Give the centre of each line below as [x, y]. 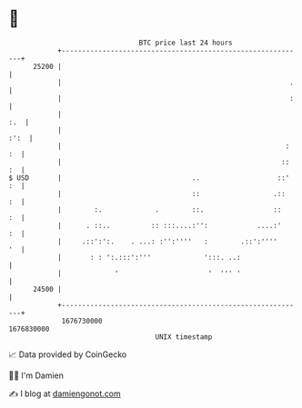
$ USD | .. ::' [149, 178]
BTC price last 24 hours [186, 43]
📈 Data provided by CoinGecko [68, 354]
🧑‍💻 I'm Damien [36, 375]
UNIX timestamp [184, 337]
